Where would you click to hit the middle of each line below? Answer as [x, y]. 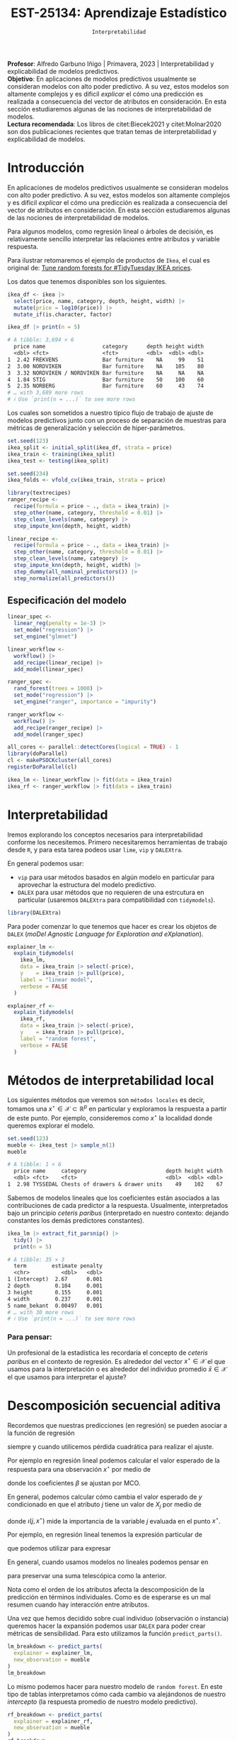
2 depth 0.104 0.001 [55, 1286]
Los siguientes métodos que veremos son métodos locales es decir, [106, 1100]
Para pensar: [30, 1337]
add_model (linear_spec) [48, 669]
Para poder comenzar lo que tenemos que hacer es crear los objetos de [112, 926]
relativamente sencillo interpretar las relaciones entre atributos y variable [114, 238]
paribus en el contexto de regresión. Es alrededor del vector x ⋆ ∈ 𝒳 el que [116, 1360]
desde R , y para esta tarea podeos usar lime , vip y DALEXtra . [95, 849]
